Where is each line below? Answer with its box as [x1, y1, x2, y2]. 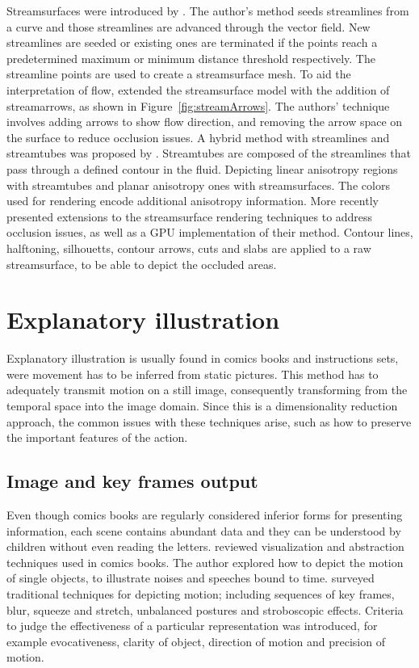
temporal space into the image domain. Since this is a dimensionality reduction [6, 397, 398, 414]
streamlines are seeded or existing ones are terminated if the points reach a [6, 34, 378, 51]
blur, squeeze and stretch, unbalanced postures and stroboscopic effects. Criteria [6, 601, 404, 618]
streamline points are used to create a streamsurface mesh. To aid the [6, 65, 351, 82]
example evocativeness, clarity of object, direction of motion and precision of [6, 632, 385, 649]
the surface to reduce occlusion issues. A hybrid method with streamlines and [6, 128, 390, 145]
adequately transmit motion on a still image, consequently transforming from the [6, 381, 408, 398]
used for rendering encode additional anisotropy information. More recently [6, 192, 379, 209]
